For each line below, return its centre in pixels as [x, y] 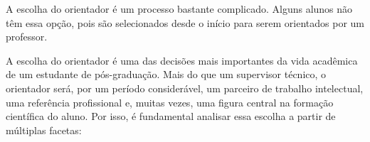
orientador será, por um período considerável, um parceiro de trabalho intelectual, [185, 88]
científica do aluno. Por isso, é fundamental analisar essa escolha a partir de [171, 116]
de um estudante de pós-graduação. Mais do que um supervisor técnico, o [166, 74]
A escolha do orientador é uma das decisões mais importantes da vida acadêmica [182, 60]
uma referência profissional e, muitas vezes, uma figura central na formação [170, 102]
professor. [27, 37]
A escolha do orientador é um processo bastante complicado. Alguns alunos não [179, 9]
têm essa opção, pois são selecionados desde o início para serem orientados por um [185, 22]
